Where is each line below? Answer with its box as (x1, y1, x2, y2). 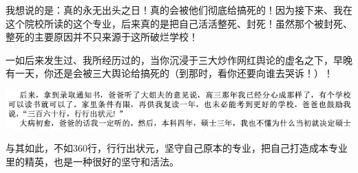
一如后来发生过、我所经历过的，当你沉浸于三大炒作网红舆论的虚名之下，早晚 (6, 52, 352, 67)
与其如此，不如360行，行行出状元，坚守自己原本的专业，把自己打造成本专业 (6, 141, 348, 155)
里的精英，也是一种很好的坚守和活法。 (6, 154, 179, 168)
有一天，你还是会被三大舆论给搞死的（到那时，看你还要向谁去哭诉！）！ (6, 66, 333, 80)
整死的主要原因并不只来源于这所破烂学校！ (6, 30, 198, 44)
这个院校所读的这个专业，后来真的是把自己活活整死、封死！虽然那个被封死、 (6, 16, 352, 30)
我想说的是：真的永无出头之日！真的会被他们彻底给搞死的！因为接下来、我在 (6, 3, 352, 16)
